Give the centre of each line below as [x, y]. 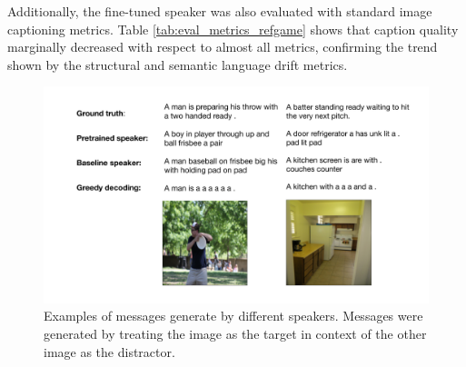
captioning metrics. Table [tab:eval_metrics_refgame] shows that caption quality [233, 29]
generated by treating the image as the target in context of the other [235, 334]
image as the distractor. [109, 351]
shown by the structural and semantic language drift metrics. [178, 64]
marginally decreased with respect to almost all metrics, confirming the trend [223, 47]
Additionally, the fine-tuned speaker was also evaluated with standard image [220, 11]
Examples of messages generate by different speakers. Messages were [233, 316]
